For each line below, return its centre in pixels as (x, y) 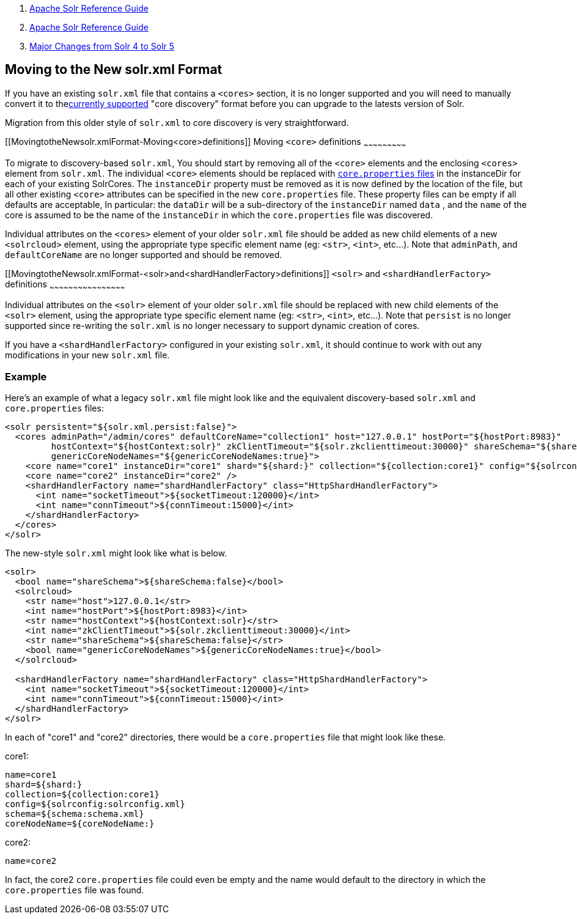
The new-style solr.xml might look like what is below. (116, 553)
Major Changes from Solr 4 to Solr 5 (102, 46)
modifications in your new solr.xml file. (87, 355)
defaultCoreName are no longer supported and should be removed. (144, 254)
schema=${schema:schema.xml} (75, 814)
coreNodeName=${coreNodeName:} (80, 824)
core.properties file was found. (75, 890)
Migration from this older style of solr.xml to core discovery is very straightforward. (177, 122)
